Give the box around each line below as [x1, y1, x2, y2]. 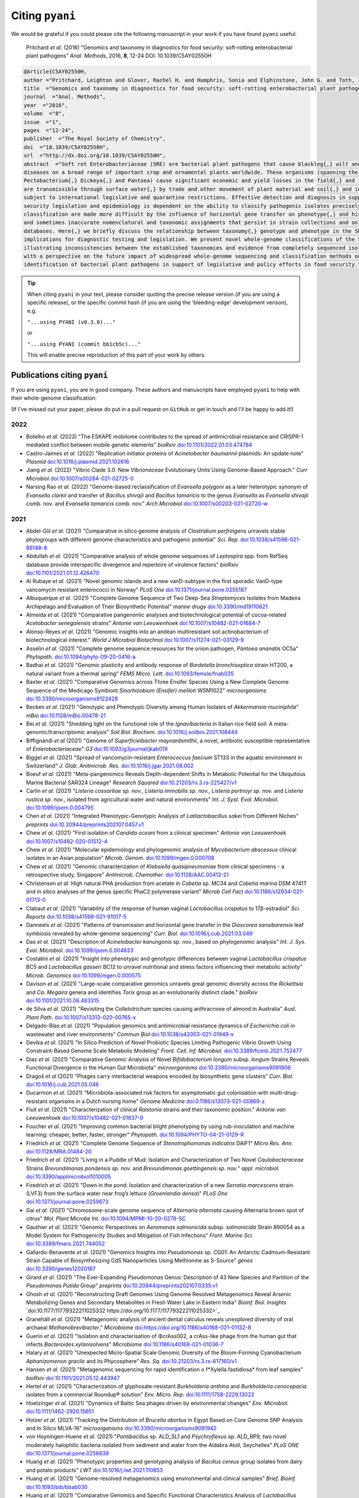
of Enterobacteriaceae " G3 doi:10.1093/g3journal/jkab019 [26, 745, 168, 753]
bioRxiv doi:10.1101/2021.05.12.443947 [26, 1374, 120, 1381]
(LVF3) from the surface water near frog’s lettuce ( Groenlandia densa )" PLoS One [26, 1189, 228, 1197]
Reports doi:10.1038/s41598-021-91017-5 [26, 913, 127, 920]
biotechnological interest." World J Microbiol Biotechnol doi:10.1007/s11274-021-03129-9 [26, 636, 244, 644]
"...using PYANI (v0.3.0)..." [27, 318, 116, 325]
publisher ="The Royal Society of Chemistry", [23, 135, 166, 142]
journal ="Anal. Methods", [23, 93, 106, 100]
